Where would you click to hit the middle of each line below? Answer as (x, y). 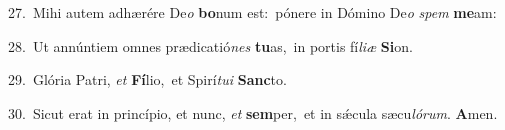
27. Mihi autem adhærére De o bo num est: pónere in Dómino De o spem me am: (252, 12)
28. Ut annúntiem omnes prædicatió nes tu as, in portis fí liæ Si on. (210, 45)
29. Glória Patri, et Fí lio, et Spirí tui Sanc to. (147, 79)
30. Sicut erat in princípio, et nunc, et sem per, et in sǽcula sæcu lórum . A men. (253, 112)
